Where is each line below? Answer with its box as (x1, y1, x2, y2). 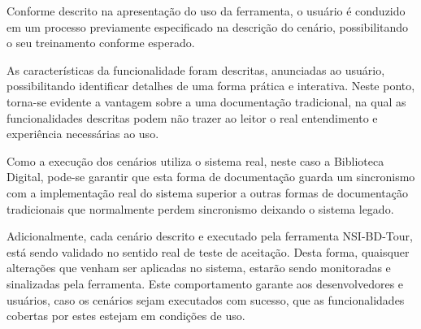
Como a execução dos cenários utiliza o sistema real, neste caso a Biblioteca (7, 152, 384, 169)
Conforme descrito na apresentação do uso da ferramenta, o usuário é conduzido (7, 2, 406, 19)
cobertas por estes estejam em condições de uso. (7, 307, 245, 324)
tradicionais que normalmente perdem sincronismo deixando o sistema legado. (7, 200, 394, 217)
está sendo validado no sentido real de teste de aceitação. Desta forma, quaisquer (7, 243, 410, 260)
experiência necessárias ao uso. (7, 125, 159, 142)
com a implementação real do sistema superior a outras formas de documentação (7, 184, 409, 201)
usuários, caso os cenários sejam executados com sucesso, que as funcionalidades (7, 291, 405, 308)
